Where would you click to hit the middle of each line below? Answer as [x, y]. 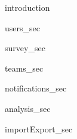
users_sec [22, 27]
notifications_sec [36, 88]
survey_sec [25, 48]
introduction [27, 7]
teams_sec [24, 68]
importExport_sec [39, 128]
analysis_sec [28, 108]
